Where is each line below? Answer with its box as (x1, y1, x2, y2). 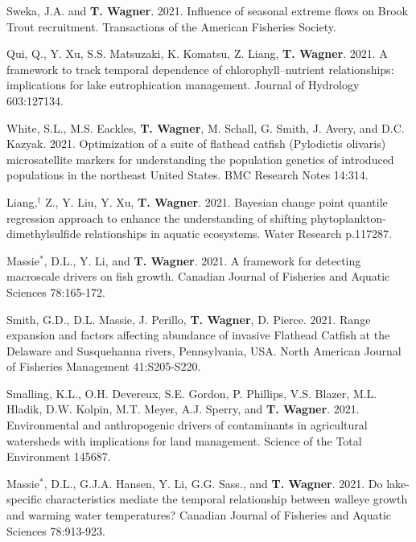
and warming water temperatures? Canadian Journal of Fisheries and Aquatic (6, 507, 392, 524)
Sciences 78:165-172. (6, 283, 105, 300)
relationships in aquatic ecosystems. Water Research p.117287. (84, 225, 392, 242)
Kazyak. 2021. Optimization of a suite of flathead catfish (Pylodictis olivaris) (6, 135, 386, 152)
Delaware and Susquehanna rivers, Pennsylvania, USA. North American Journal (6, 342, 402, 359)
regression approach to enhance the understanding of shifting (6, 209, 307, 226)
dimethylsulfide (6, 225, 81, 242)
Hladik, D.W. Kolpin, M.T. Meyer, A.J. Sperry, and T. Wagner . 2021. (6, 400, 360, 417)
